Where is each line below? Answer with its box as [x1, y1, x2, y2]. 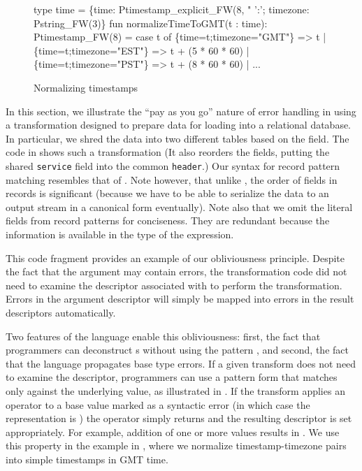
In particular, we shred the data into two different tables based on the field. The [6, 131, 349, 145]
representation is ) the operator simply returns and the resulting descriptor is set [6, 411, 352, 426]
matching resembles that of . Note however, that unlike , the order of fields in [6, 172, 338, 187]
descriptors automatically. [6, 305, 116, 319]
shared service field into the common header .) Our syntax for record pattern [6, 158, 340, 173]
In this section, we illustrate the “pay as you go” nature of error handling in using [6, 103, 356, 118]
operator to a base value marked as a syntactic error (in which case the [6, 397, 310, 412]
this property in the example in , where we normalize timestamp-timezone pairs [6, 438, 347, 453]
